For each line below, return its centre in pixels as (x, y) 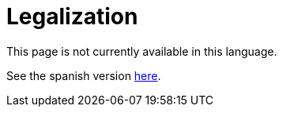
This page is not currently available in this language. (142, 51)
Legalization (72, 16)
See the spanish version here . (84, 75)
